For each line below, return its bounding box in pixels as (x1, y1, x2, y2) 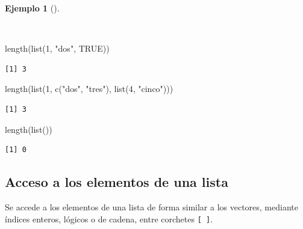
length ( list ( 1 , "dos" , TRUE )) (5, 42, 110, 55)
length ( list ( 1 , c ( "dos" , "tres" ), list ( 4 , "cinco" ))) (5, 82, 173, 95)
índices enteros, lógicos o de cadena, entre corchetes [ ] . (5, 212, 213, 225)
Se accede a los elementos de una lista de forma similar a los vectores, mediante (5, 200, 298, 213)
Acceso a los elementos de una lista (5, 173, 228, 191)
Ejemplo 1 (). (5, 2, 60, 14)
